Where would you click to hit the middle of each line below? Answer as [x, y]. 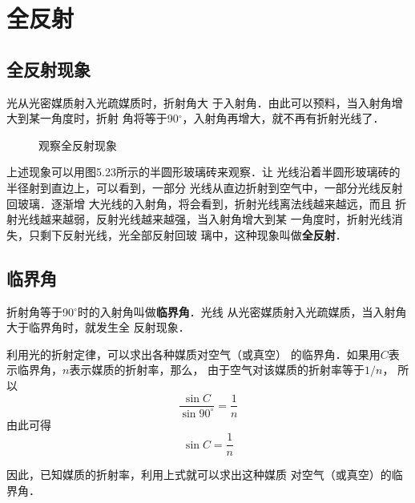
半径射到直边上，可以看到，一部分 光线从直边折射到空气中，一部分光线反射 [205, 187]
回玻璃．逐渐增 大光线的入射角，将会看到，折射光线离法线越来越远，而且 [199, 203]
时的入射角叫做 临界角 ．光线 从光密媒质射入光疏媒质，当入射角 [242, 311]
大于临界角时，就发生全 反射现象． [98, 327]
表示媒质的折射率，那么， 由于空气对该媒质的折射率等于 [217, 370]
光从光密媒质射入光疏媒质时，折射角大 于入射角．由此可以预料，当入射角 [199, 102]
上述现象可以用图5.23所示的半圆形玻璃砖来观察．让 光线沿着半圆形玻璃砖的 [203, 172]
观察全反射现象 [78, 145]
